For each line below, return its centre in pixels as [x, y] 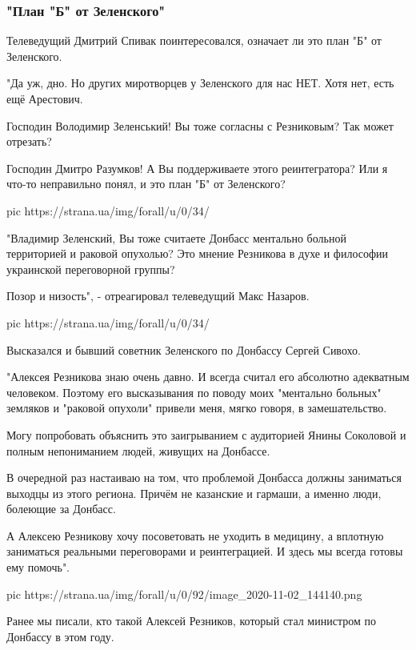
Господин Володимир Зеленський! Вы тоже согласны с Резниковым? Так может [200, 125]
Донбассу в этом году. [60, 636]
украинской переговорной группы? [91, 269]
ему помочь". [38, 567]
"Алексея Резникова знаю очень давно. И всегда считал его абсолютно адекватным [208, 377]
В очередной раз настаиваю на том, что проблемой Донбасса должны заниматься [204, 477]
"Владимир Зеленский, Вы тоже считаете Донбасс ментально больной [176, 237]
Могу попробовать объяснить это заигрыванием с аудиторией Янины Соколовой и [206, 434]
